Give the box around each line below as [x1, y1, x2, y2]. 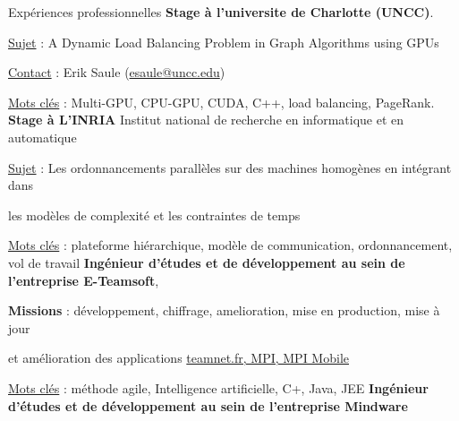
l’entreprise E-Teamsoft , [8, 271, 159, 289]
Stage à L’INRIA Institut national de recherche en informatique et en [8, 110, 404, 129]
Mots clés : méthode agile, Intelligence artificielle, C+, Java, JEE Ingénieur [8, 378, 429, 397]
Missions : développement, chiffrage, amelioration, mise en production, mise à [8, 301, 440, 320]
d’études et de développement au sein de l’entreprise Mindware [8, 396, 408, 415]
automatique [8, 127, 77, 146]
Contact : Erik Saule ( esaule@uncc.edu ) [8, 63, 225, 82]
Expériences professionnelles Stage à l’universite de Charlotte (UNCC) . [8, 3, 434, 21]
